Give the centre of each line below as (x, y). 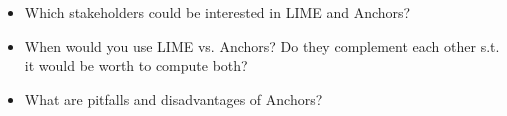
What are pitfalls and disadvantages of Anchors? (173, 98)
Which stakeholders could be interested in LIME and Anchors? (217, 12)
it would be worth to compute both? (136, 65)
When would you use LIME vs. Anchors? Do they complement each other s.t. (262, 45)
